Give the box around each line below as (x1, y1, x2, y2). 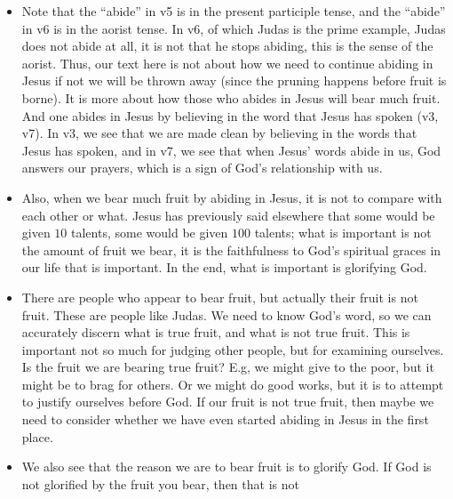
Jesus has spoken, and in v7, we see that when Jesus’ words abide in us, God (21, 141, 441, 159)
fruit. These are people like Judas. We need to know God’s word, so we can (21, 305, 432, 324)
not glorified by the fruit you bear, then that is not (21, 474, 299, 493)
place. (21, 427, 53, 446)
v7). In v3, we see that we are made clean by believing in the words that (21, 124, 417, 142)
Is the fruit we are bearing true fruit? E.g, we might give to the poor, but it (21, 358, 434, 376)
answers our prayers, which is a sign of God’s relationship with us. (21, 158, 383, 177)
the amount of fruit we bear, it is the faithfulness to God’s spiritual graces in (21, 240, 441, 259)
